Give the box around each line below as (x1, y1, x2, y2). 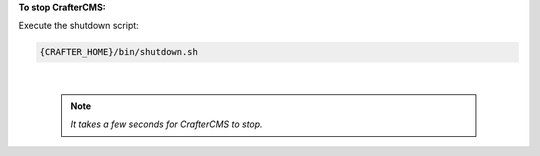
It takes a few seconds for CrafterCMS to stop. (70, 118, 264, 130)
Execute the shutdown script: (18, 20, 139, 32)
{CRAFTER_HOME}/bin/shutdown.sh (39, 46, 199, 58)
